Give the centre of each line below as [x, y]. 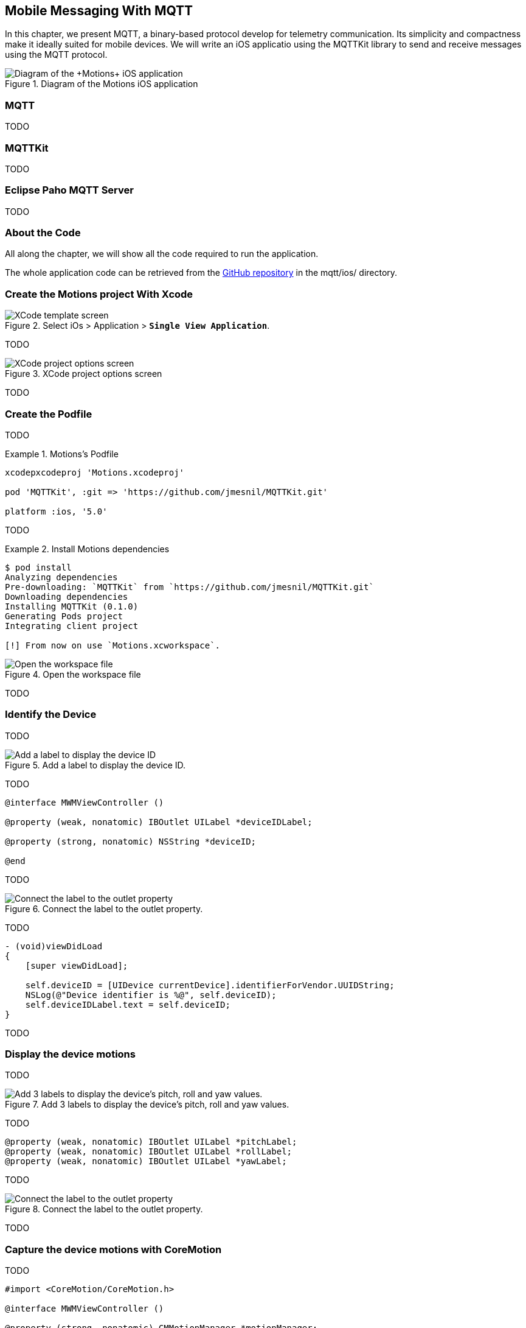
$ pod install [38, 567]
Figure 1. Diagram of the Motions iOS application [102, 84]
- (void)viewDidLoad [54, 946]
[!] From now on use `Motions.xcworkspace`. [113, 645]
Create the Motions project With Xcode [99, 294]
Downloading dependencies [67, 596]
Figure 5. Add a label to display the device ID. [95, 765]
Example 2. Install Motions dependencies [87, 549]
